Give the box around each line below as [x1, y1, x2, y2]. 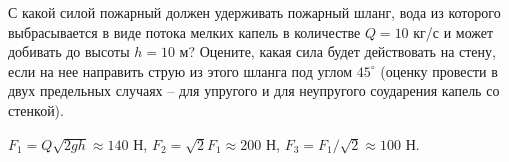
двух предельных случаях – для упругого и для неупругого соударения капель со [8, 80, 500, 101]
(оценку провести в [380, 60, 498, 81]
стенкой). [8, 99, 64, 120]
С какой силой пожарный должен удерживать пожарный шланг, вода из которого [8, 2, 501, 22]
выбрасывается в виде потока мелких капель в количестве [8, 21, 361, 42]
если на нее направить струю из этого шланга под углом [8, 60, 353, 81]
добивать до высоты [8, 41, 130, 62]
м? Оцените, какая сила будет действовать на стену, [179, 41, 496, 62]
